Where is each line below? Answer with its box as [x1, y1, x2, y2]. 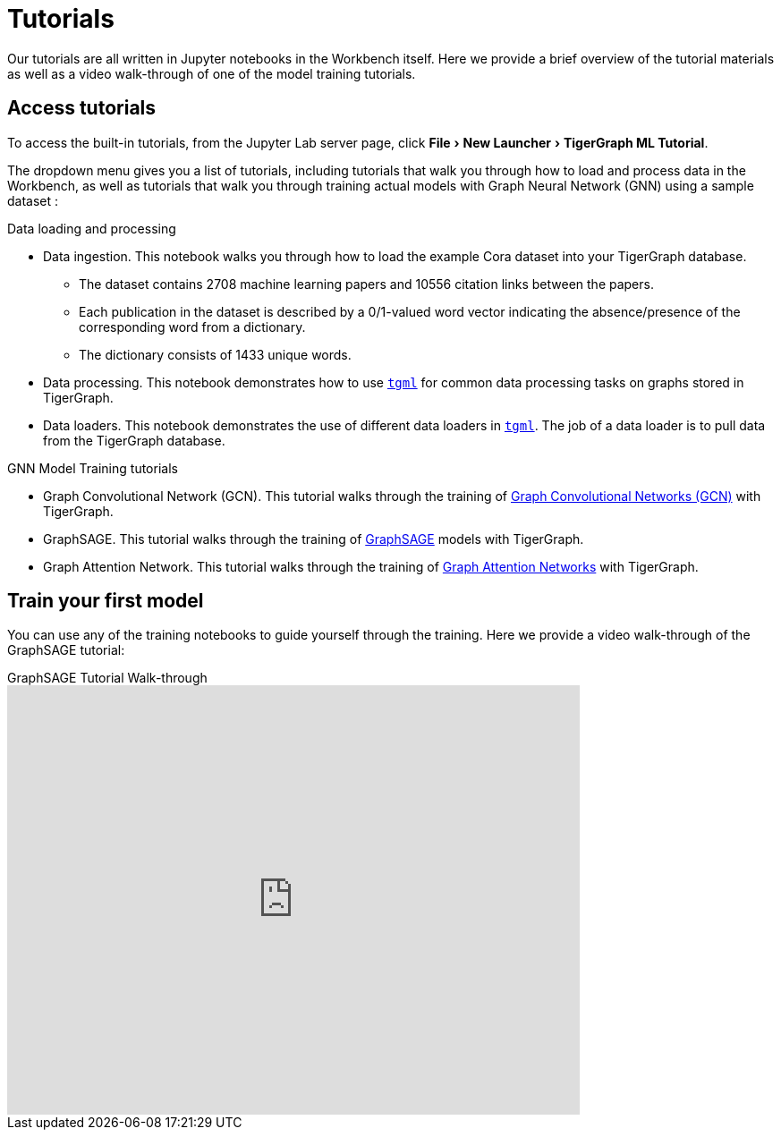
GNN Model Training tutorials [7, 460, 178, 476]
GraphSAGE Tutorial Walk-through [7, 670, 208, 686]
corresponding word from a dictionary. [79, 318, 306, 335]
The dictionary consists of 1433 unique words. [79, 346, 352, 362]
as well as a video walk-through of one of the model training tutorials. [7, 65, 416, 81]
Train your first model [7, 590, 204, 613]
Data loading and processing [7, 220, 176, 236]
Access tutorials [7, 97, 157, 120]
